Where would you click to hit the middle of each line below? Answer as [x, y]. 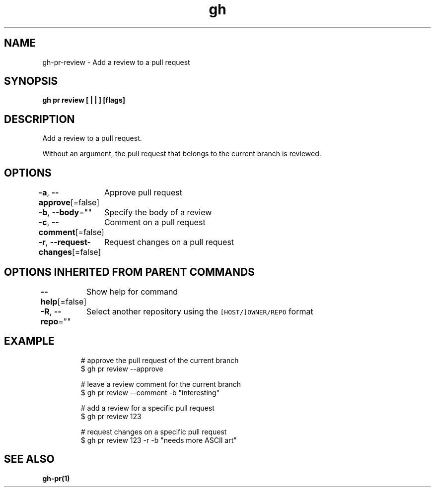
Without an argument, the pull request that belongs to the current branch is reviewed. [182, 154]
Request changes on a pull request [169, 242]
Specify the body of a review [158, 213]
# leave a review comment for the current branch [161, 384]
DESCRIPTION [39, 119]
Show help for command [132, 291]
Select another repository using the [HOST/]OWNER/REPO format [200, 311]
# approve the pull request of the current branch [160, 360]
